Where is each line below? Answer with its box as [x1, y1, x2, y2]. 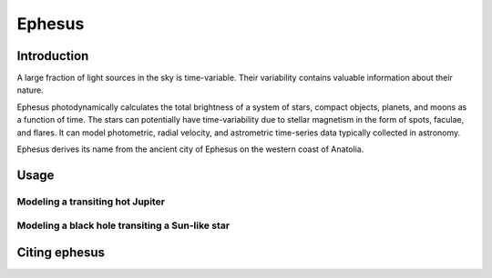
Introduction [16, 48, 89, 64]
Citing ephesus [16, 244, 105, 260]
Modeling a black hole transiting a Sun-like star [16, 219, 231, 232]
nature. [16, 84, 45, 95]
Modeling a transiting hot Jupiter [16, 195, 166, 208]
